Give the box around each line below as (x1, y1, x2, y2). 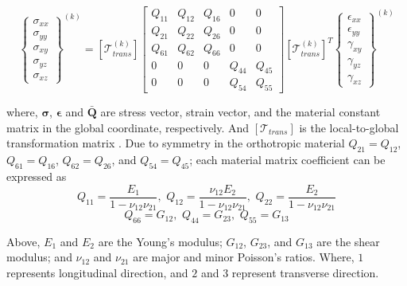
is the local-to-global (299, 119, 399, 135)
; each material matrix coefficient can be (189, 151, 386, 168)
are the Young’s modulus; (98, 233, 223, 249)
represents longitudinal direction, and (6, 264, 188, 281)
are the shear (316, 233, 380, 249)
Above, (6, 233, 41, 249)
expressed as (6, 167, 67, 184)
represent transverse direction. (231, 264, 379, 281)
